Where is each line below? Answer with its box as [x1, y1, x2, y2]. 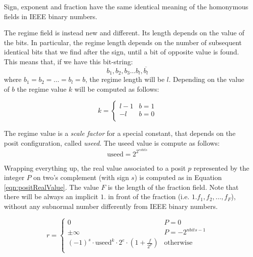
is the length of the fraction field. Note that [107, 181, 239, 192]
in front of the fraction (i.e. [108, 191, 190, 202]
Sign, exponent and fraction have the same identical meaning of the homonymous [4, 1, 249, 11]
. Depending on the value [169, 74, 245, 84]
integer [4, 172, 25, 182]
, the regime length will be [85, 74, 165, 84]
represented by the [193, 162, 250, 173]
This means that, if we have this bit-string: [4, 56, 133, 66]
